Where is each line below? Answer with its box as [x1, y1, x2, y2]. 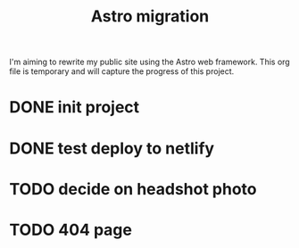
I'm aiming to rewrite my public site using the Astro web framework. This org [9, 56, 290, 68]
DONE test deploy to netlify [9, 138, 215, 158]
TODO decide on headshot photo [9, 178, 257, 199]
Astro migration [90, 6, 210, 27]
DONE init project [9, 97, 140, 118]
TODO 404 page [9, 219, 132, 240]
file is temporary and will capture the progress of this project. [9, 66, 235, 77]
